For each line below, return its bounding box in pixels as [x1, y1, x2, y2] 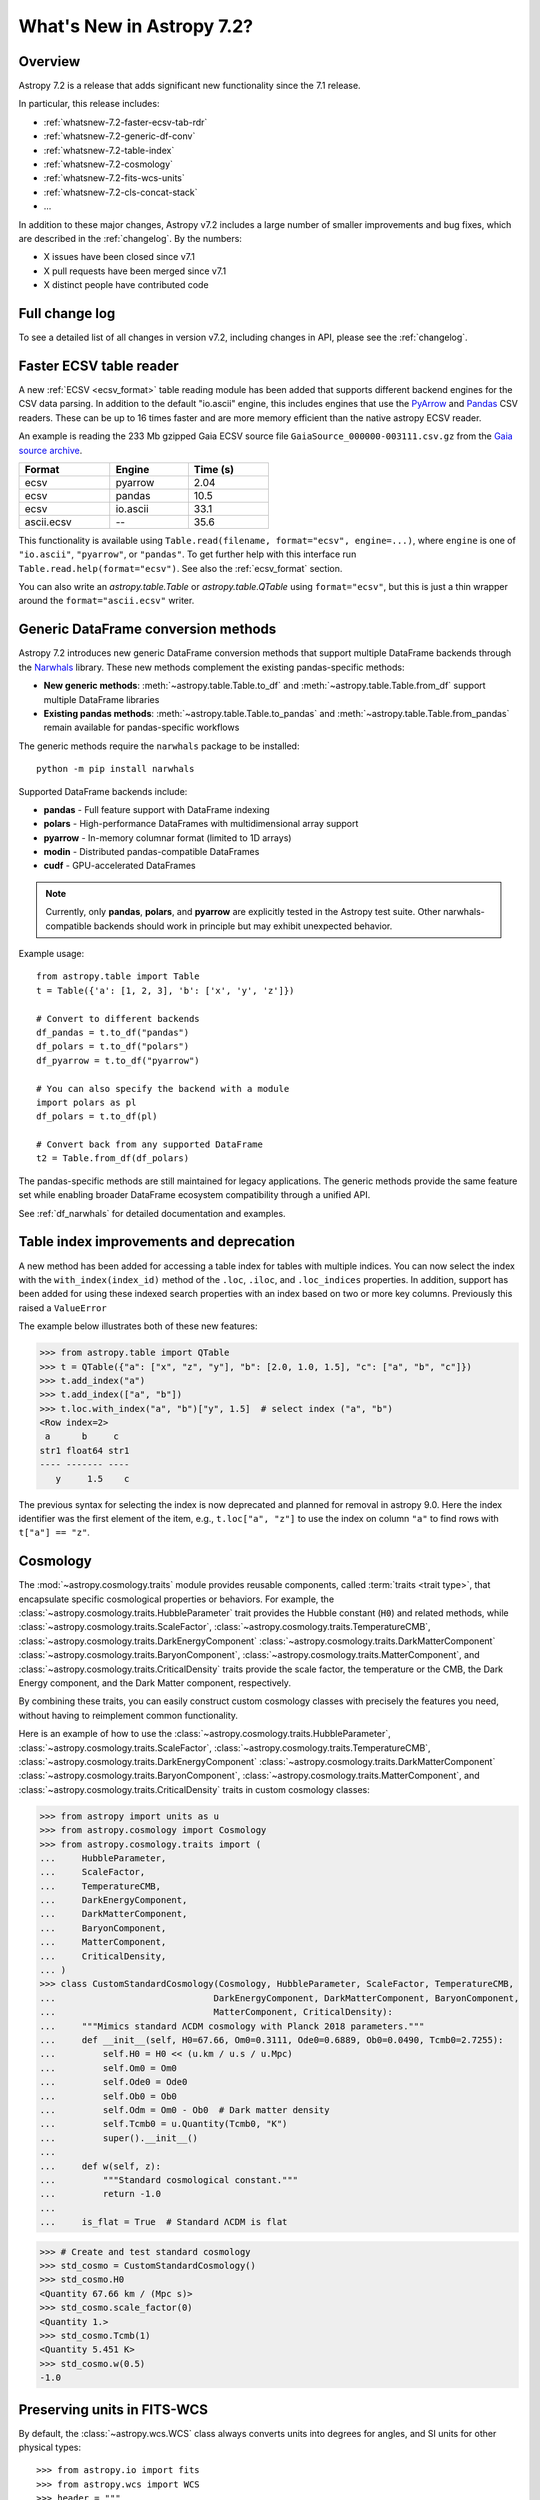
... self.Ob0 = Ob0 [39, 2090, 177, 2102]
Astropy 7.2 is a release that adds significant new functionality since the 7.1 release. [18, 80, 361, 92]
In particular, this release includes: [18, 98, 160, 110]
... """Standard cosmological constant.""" [39, 2174, 299, 2185]
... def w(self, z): [39, 2160, 162, 2172]
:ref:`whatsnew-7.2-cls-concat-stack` [43, 186, 199, 198]
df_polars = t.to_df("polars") [36, 1041, 190, 1052]
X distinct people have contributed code [43, 279, 209, 291]
